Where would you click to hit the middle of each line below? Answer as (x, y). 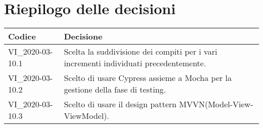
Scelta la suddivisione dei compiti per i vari (141, 52)
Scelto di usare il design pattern (120, 104)
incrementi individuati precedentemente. (135, 63)
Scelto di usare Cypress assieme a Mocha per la (148, 78)
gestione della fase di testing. (115, 90)
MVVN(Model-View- (216, 104)
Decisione (83, 36)
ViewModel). (86, 116)
